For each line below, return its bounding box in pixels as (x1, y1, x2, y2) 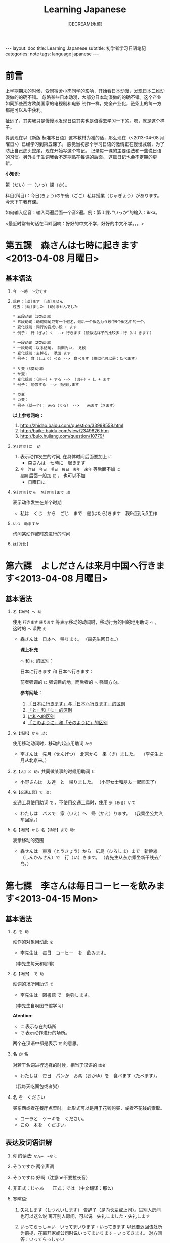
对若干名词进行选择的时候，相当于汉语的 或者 (12, 1062, 106, 1068)
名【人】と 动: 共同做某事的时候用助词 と (12, 768, 95, 774)
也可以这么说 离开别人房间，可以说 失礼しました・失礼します (20, 1213, 150, 1219)
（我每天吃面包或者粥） (12, 1083, 62, 1089)
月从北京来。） (20, 757, 50, 763)
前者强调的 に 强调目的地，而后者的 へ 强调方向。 (20, 679, 122, 685)
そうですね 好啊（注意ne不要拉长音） (12, 1174, 91, 1180)
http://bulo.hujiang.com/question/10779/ (20, 433, 105, 439)
